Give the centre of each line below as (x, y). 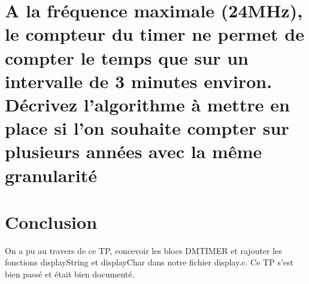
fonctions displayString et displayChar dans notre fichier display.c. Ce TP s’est (149, 262)
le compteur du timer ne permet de (154, 34)
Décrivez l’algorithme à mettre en (147, 104)
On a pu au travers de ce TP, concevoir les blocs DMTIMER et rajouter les (143, 250)
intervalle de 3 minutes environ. (139, 81)
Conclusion (51, 221)
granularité (51, 175)
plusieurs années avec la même (134, 151)
